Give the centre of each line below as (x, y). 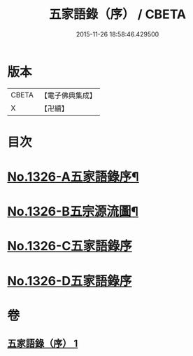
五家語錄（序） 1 (43, 344)
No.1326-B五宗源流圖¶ (73, 212)
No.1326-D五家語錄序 (70, 281)
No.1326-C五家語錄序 (70, 246)
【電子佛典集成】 (68, 95)
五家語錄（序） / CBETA (117, 14)
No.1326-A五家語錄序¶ (73, 177)
